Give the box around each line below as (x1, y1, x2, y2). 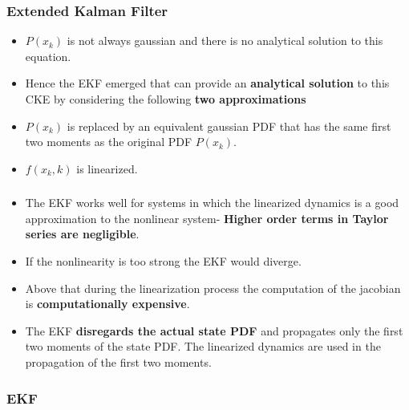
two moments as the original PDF (25, 133, 192, 150)
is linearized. (76, 160, 138, 177)
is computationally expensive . (25, 295, 190, 312)
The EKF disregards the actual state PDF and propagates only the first (25, 322, 403, 339)
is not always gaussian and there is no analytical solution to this (67, 32, 383, 49)
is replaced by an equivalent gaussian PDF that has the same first (67, 117, 391, 134)
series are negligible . (25, 225, 140, 242)
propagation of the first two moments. (25, 354, 212, 371)
